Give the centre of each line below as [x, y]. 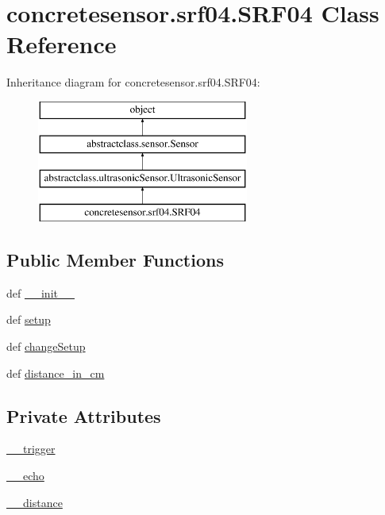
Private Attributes [84, 415]
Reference [62, 44]
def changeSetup [46, 346]
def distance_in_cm [56, 373]
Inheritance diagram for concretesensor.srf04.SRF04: [133, 82]
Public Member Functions [115, 260]
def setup [29, 319]
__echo [25, 476]
